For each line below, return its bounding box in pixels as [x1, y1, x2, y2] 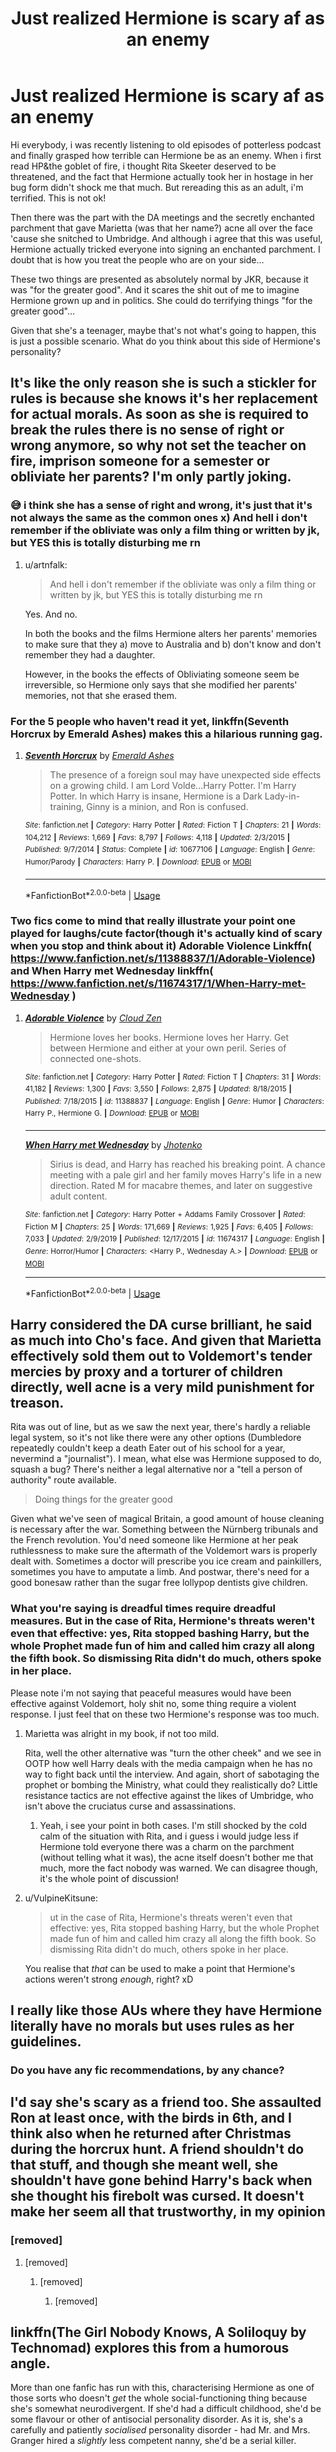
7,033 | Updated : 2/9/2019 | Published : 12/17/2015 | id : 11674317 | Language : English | [24, 1234, 325, 1244]
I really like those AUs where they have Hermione [10, 2002, 323, 2019]
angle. [10, 2355, 51, 2372]
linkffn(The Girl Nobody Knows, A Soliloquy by [10, 2323, 307, 2341]
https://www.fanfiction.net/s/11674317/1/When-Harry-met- [10, 977, 307, 991]
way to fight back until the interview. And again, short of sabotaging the [24, 1768, 320, 1780]
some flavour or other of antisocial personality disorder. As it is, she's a [10, 2413, 303, 2426]
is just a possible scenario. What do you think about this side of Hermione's [10, 335, 321, 347]
